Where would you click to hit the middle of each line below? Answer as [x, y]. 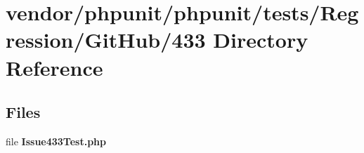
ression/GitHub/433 [106, 40]
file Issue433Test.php [56, 141]
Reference [54, 67]
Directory [261, 40]
